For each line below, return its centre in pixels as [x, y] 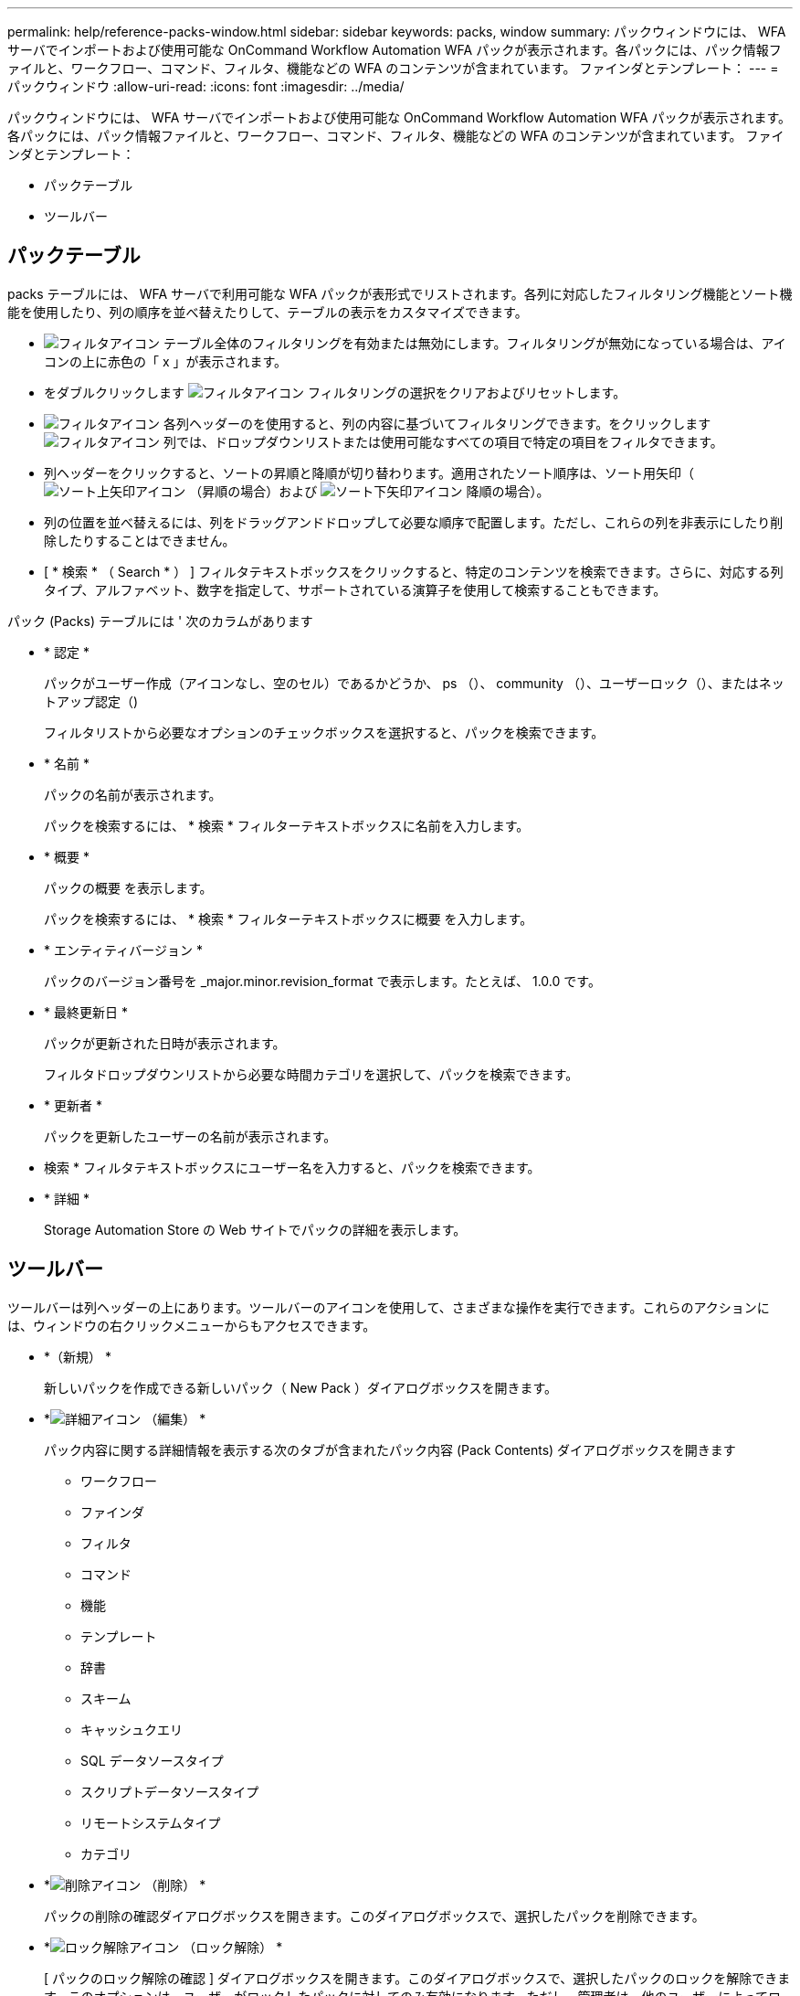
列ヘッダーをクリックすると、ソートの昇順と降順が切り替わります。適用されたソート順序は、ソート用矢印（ [369, 472]
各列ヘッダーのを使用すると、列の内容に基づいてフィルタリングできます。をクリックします [437, 423]
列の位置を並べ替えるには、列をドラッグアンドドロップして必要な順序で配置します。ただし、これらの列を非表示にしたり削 [414, 522]
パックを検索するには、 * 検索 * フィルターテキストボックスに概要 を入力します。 [289, 918]
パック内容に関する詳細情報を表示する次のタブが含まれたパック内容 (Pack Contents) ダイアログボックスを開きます [390, 1449]
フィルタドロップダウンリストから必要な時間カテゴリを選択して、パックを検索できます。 [311, 1074]
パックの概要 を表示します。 [128, 887]
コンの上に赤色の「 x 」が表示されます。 [166, 361]
